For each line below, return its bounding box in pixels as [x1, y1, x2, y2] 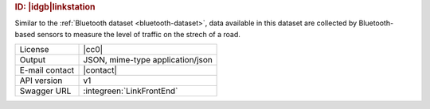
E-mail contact [19, 65, 75, 76]
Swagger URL [19, 85, 72, 96]
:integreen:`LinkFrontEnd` [83, 85, 178, 96]
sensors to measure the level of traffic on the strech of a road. [37, 29, 240, 39]
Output [19, 54, 46, 66]
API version [19, 75, 63, 86]
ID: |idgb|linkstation [14, 2, 96, 12]
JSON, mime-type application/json [83, 54, 213, 66]
